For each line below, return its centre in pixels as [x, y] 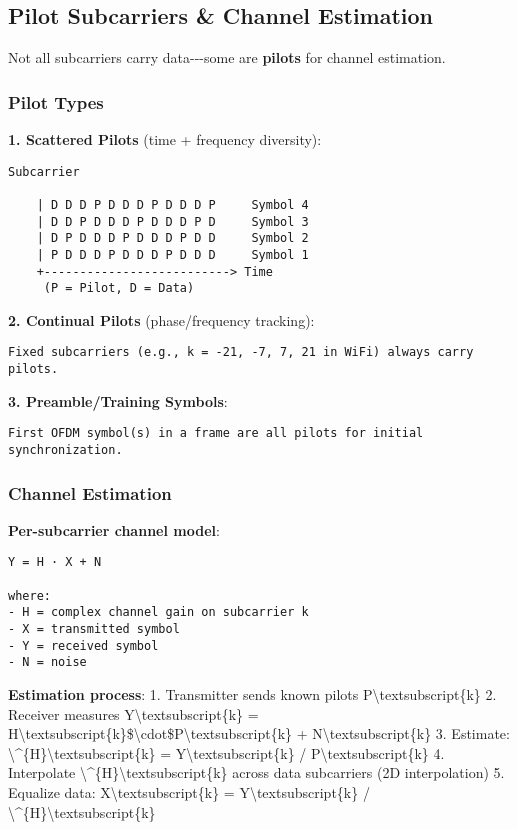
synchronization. [65, 450]
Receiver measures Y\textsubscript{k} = [133, 713]
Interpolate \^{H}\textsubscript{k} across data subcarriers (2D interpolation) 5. [256, 772]
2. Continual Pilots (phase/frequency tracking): [161, 319]
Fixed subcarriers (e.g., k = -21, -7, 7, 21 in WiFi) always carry [241, 352]
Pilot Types [56, 101]
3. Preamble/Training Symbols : [118, 400]
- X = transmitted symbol [94, 629]
